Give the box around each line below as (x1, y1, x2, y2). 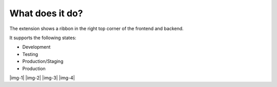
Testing (22, 51, 38, 57)
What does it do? (9, 8, 83, 19)
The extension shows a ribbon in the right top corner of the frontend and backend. (9, 25, 184, 32)
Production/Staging (22, 59, 64, 65)
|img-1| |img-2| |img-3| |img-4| (9, 74, 75, 81)
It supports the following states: (9, 35, 76, 41)
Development (22, 44, 51, 50)
